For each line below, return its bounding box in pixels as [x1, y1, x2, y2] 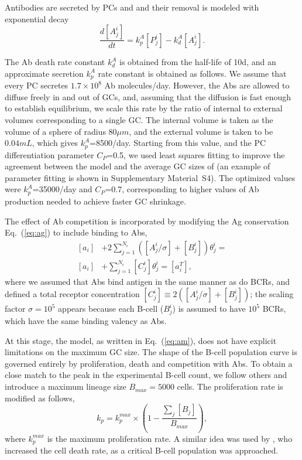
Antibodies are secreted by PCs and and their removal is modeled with [5, 1, 259, 13]
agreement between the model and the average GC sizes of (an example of [5, 160, 270, 172]
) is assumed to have [172, 302, 246, 315]
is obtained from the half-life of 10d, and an [119, 56, 276, 68]
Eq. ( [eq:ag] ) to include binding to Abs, [5, 226, 147, 238]
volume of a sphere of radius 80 [5, 125, 117, 137]
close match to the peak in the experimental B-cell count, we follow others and [5, 369, 287, 381]
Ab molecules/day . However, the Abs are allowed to [104, 79, 290, 91]
